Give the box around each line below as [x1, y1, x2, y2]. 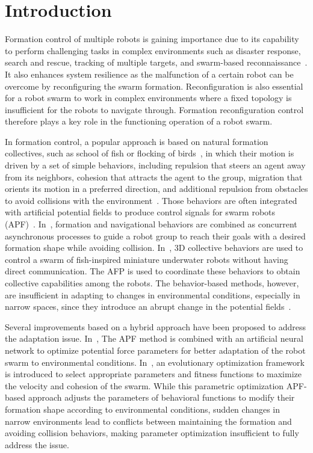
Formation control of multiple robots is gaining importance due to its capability [5, 32, 299, 45]
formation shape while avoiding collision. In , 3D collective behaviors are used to [5, 241, 303, 254]
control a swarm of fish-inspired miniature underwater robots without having [5, 253, 288, 265]
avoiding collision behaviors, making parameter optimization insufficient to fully [5, 427, 299, 439]
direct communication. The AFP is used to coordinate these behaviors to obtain [5, 265, 300, 277]
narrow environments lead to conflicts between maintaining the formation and [5, 414, 292, 427]
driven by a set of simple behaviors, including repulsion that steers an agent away [5, 159, 306, 171]
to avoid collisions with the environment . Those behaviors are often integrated [5, 194, 297, 206]
